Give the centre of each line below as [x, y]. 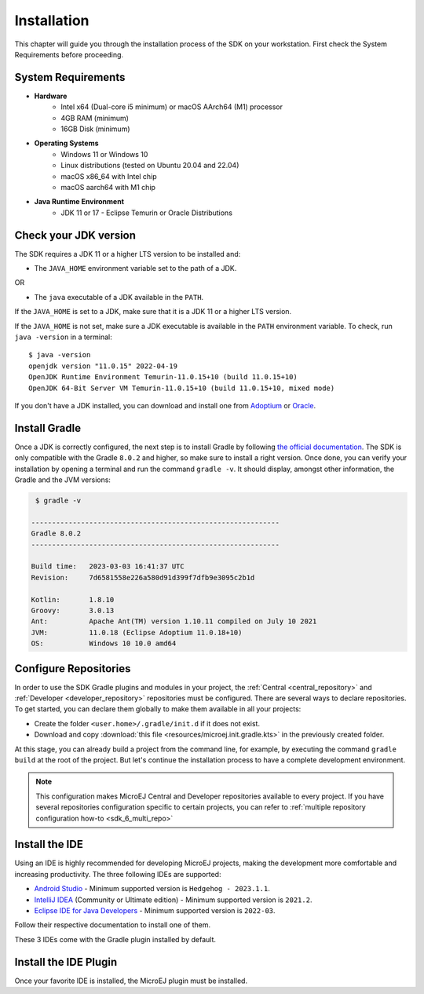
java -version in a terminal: [64, 337]
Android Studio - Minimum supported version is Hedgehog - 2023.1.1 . [152, 889]
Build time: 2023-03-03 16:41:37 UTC [108, 566]
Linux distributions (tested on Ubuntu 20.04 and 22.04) [150, 166]
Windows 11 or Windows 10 [104, 154]
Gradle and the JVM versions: [63, 480]
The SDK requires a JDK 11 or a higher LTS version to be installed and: [128, 254]
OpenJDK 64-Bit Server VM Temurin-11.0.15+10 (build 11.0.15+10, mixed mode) [182, 388]
